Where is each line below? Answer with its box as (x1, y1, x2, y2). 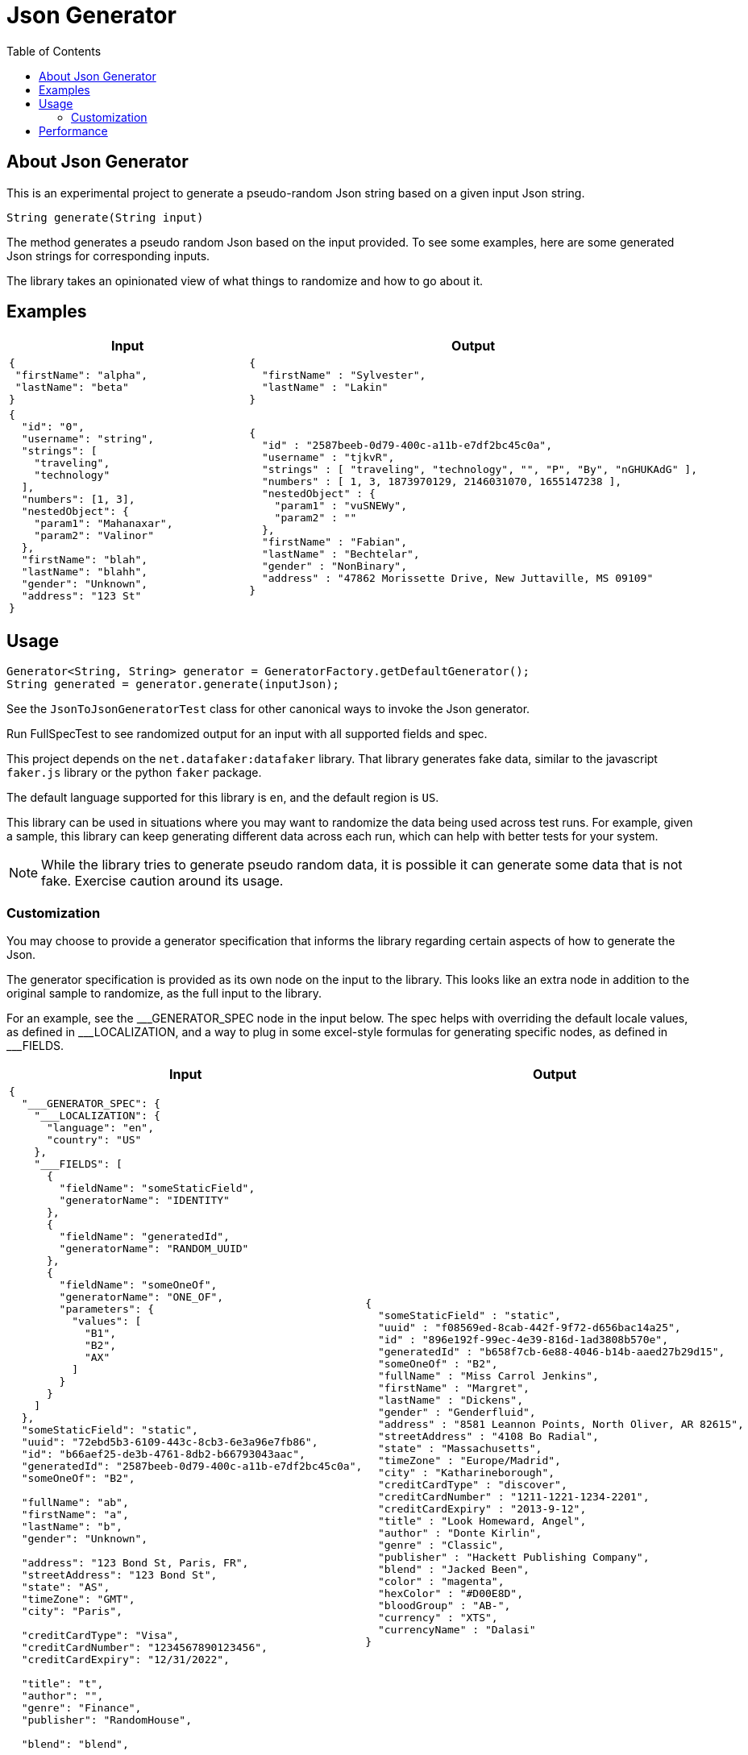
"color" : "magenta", (377, 1575, 505, 1587)
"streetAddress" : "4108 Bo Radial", (377, 1429, 599, 1442)
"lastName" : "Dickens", (377, 1393, 523, 1406)
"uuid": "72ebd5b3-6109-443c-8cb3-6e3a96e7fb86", (21, 1436, 318, 1449)
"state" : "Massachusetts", (377, 1442, 542, 1454)
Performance (39, 123, 108, 138)
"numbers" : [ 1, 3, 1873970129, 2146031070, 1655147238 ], (261, 475, 622, 487)
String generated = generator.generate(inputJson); (6, 678, 340, 691)
